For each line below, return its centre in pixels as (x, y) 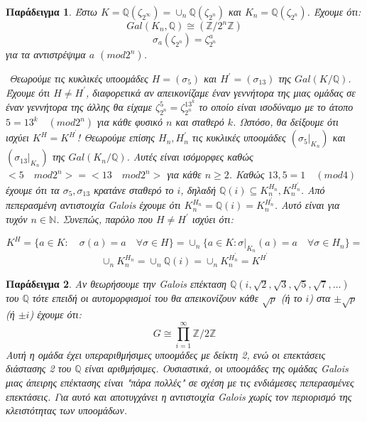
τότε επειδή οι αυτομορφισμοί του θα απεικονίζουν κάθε (145, 298)
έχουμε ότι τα (33, 189)
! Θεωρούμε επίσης (116, 137)
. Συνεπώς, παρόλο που (105, 219)
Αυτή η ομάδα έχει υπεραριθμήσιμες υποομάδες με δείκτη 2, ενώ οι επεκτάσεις (166, 354)
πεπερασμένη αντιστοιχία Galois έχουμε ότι (93, 205)
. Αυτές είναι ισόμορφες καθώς (190, 157)
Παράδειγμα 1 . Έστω (51, 11)
